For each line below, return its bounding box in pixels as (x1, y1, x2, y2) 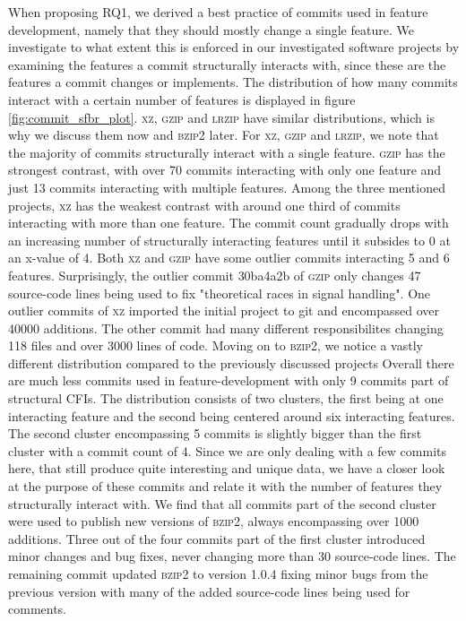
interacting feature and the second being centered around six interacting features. (8, 406, 455, 425)
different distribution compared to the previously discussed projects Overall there (8, 353, 454, 372)
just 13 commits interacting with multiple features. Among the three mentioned (8, 177, 445, 196)
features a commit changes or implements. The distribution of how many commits (8, 73, 458, 91)
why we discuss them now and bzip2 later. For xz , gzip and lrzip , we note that (8, 125, 439, 144)
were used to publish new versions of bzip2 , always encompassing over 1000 (8, 512, 419, 530)
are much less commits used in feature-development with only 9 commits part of (8, 371, 449, 390)
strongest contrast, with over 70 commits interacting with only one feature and (8, 160, 442, 179)
